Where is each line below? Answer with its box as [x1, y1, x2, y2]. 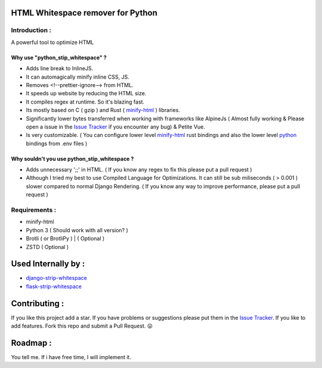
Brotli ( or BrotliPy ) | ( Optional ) [26, 235, 105, 242]
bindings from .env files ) [26, 140, 88, 147]
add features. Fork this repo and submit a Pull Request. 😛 [11, 322, 153, 330]
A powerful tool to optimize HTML [11, 39, 94, 46]
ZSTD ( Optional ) [26, 243, 69, 250]
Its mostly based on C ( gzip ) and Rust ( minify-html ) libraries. [26, 107, 180, 114]
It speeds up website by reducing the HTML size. [26, 90, 147, 97]
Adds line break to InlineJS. [26, 65, 94, 72]
